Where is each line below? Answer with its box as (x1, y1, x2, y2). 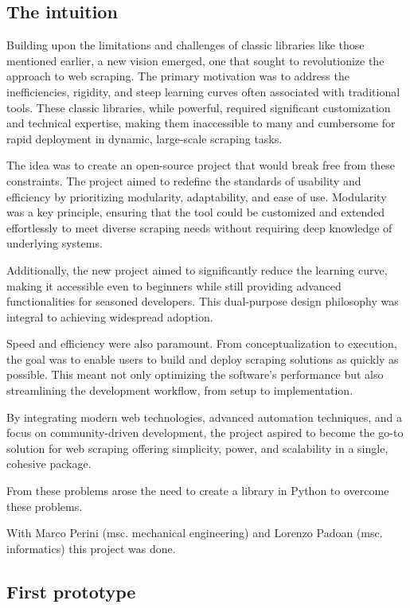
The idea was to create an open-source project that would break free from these (6, 157, 396, 173)
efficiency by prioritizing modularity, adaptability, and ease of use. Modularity (6, 188, 387, 205)
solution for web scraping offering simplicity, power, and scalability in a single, (6, 439, 389, 456)
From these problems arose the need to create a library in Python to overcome (6, 482, 389, 499)
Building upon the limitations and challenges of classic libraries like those (6, 37, 365, 53)
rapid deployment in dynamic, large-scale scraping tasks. (6, 130, 283, 146)
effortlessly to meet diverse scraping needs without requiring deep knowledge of (6, 219, 392, 236)
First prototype (6, 579, 136, 603)
